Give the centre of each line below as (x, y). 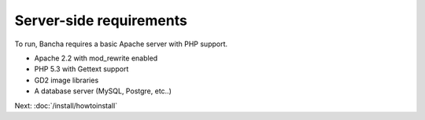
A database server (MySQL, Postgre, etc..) (103, 91)
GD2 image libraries (67, 80)
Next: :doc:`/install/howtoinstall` (66, 105)
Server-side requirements (101, 20)
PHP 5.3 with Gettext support (81, 69)
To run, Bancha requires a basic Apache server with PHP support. (121, 44)
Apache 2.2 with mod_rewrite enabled (96, 58)
